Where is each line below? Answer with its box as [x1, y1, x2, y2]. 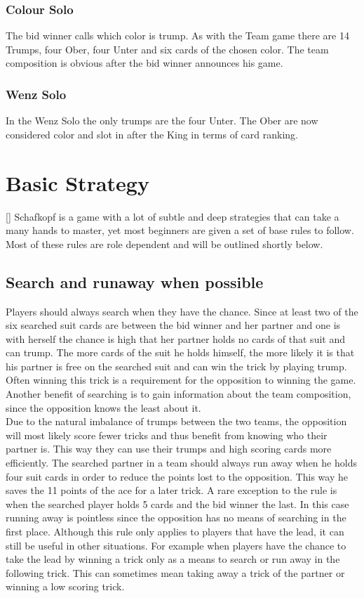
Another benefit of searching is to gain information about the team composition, [6, 386, 351, 401]
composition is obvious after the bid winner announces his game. [6, 56, 283, 70]
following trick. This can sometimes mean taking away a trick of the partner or [6, 565, 345, 580]
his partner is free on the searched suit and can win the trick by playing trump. [6, 358, 347, 373]
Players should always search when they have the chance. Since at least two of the [6, 304, 358, 318]
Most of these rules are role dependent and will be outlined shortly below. [6, 236, 323, 251]
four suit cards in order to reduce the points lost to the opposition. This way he [6, 469, 348, 483]
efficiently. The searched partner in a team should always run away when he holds [6, 455, 357, 470]
